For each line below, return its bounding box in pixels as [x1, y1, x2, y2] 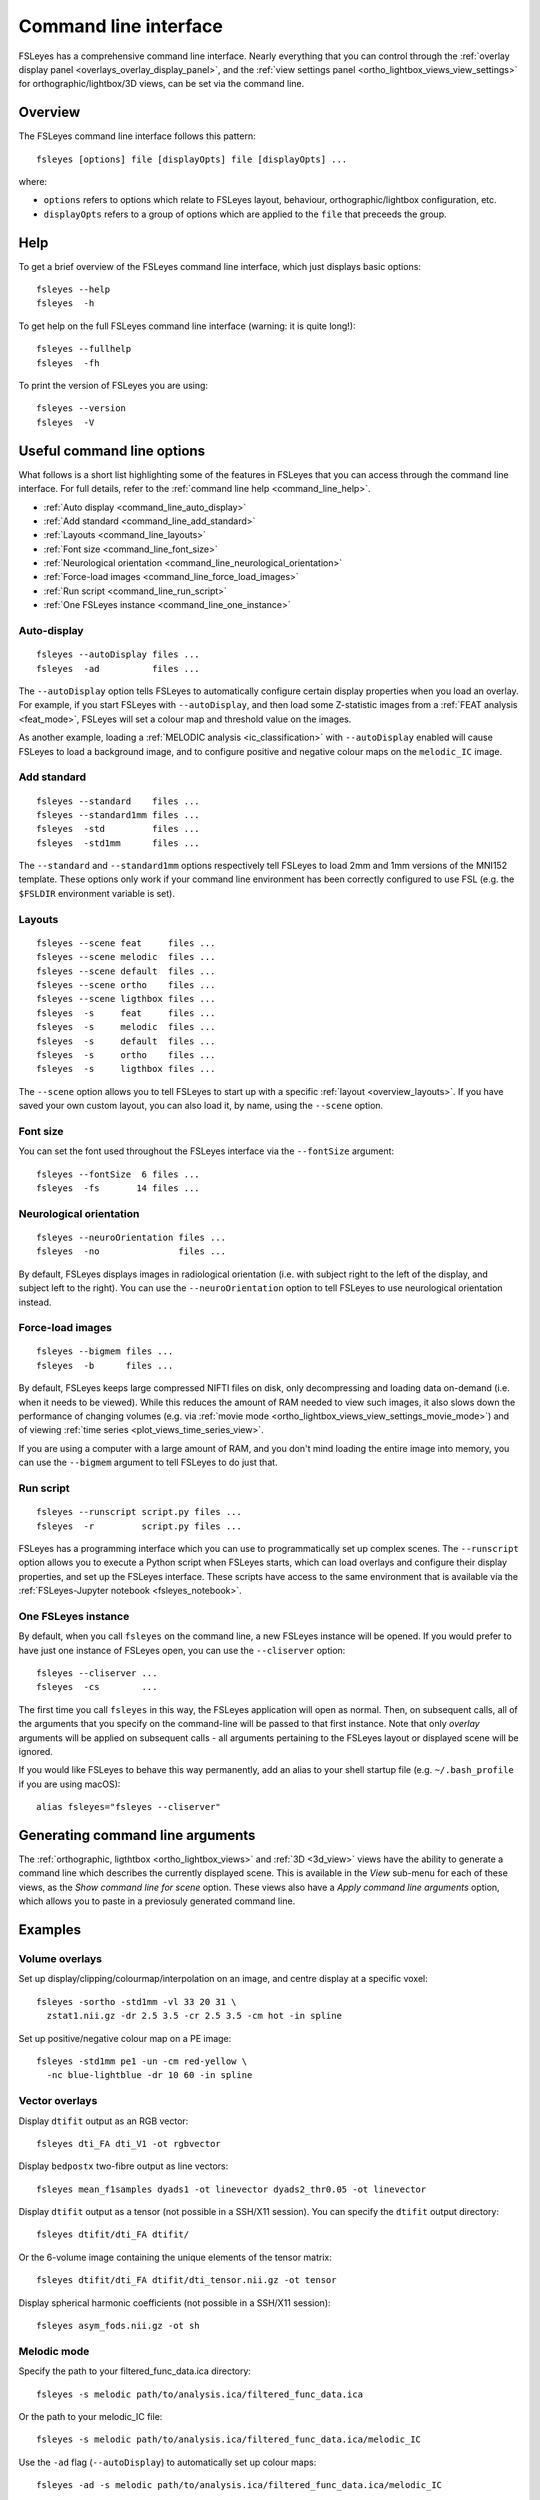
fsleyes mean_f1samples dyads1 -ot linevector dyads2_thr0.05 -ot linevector [36, 2183, 427, 2195]
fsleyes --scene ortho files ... [36, 979, 216, 990]
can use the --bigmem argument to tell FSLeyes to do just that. [18, 1456, 279, 1469]
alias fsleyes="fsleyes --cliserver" [36, 1801, 222, 1813]
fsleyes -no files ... [36, 1246, 227, 1257]
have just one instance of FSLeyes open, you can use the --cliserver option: [18, 1644, 346, 1656]
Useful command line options [18, 442, 205, 459]
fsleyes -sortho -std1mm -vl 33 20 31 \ [36, 1996, 237, 2007]
